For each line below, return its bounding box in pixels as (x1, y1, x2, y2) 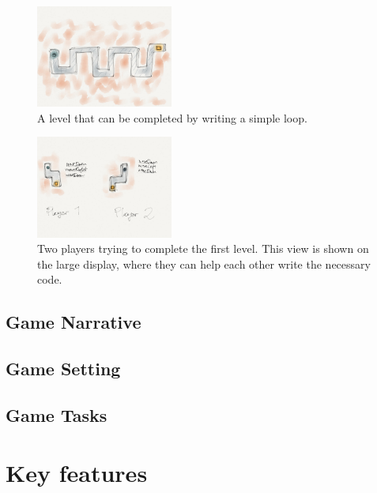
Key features (6, 457, 148, 489)
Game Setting (6, 356, 121, 381)
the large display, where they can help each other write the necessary (37, 255, 371, 272)
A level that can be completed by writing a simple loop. (37, 109, 307, 126)
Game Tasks (6, 402, 107, 427)
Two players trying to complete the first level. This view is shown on (37, 240, 369, 257)
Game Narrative (6, 310, 141, 334)
